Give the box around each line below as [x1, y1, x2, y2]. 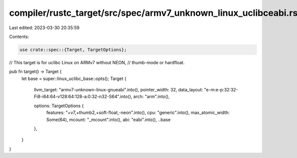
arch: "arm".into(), [133, 94, 170, 100]
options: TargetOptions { [34, 103, 84, 109]
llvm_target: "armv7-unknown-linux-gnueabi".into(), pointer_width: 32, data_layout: [34, 87, 203, 93]
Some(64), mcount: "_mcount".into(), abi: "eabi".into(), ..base [46, 117, 171, 122]
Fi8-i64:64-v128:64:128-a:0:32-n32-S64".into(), [34, 94, 133, 100]
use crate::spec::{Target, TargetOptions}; [19, 47, 127, 52]
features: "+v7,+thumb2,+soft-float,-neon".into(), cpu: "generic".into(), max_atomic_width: [46, 110, 230, 116]
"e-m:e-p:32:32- [203, 87, 239, 93]
